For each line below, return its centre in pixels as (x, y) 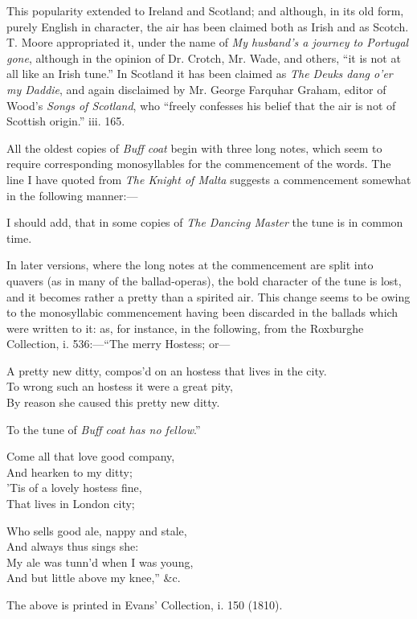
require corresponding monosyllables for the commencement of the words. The (199, 164)
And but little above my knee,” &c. (94, 578)
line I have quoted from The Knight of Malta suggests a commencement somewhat (209, 179)
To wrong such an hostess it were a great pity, (120, 386)
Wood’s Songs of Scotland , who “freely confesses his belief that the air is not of (201, 105)
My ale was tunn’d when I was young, (100, 562)
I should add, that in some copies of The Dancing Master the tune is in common (205, 222)
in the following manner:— (72, 195)
